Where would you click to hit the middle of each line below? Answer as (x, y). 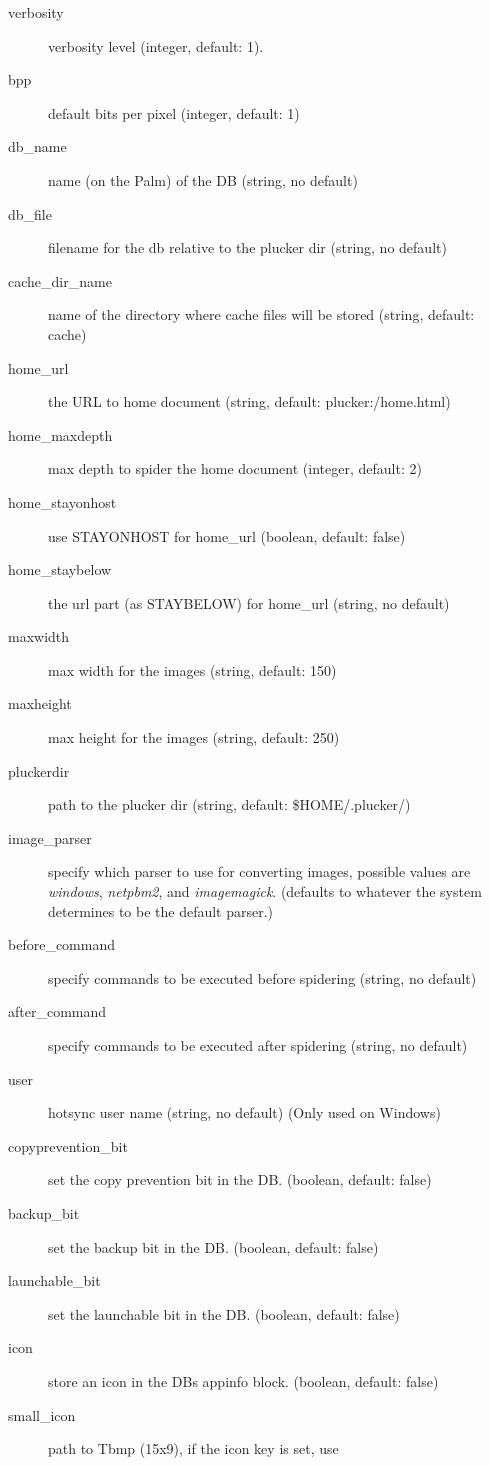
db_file (30, 213)
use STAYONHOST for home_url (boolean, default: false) (227, 535)
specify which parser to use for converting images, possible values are (259, 871)
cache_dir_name (60, 280)
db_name (37, 146)
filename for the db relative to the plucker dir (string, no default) (247, 247)
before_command (61, 944)
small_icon (42, 1414)
